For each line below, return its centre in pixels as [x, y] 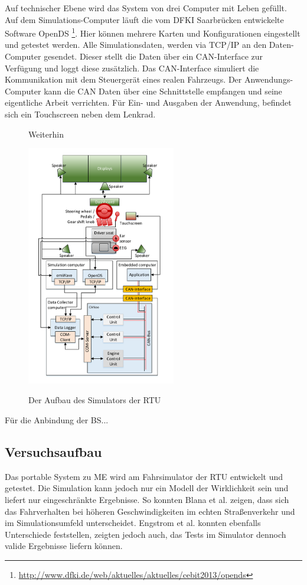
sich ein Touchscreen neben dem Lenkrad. [80, 114]
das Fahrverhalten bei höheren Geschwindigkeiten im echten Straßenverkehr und [150, 511]
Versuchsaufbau [53, 452]
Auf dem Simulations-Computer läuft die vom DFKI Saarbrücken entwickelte [144, 19]
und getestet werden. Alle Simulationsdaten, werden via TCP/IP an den [136, 45]
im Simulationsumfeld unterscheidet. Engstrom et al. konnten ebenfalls [133, 523]
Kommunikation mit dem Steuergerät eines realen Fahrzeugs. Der [123, 79]
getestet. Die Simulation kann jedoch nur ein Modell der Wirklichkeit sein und [147, 488]
